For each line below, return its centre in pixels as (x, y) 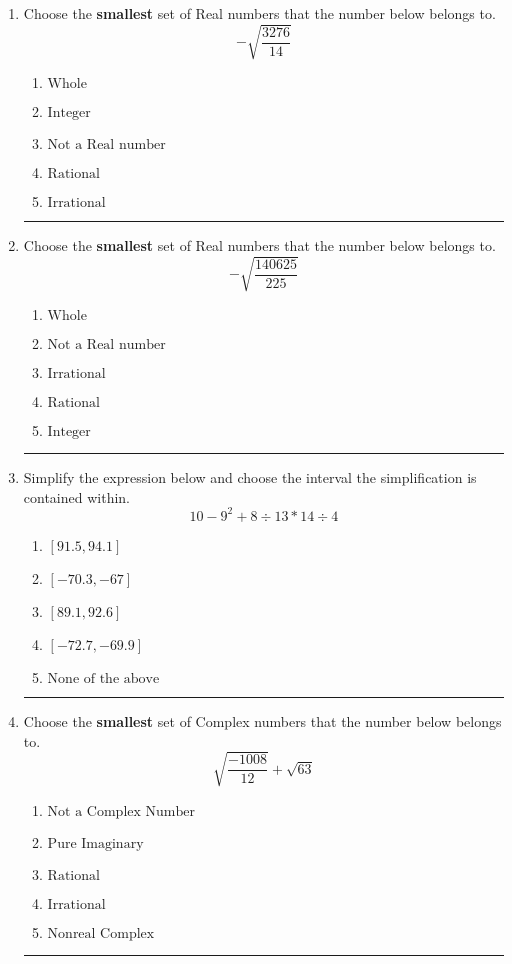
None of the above (103, 678)
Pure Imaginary (95, 843)
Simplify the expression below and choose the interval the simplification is (250, 477)
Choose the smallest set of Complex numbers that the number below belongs (262, 720)
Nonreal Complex (101, 933)
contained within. (76, 496)
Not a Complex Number (121, 811)
